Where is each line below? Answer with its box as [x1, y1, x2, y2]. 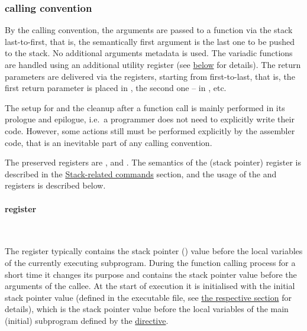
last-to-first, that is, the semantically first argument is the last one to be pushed [5, 35, 295, 47]
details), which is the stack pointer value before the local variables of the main [5, 303, 289, 315]
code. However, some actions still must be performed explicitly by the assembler [5, 124, 295, 137]
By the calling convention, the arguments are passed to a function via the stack [5, 24, 293, 36]
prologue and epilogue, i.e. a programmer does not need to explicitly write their [5, 113, 295, 125]
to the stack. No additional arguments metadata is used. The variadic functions [5, 47, 293, 59]
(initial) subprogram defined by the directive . [5, 314, 169, 326]
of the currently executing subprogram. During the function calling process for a [5, 256, 296, 268]
